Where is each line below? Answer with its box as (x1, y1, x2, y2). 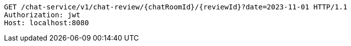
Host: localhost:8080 (4, 19, 89, 27)
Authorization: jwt (4, 11, 80, 19)
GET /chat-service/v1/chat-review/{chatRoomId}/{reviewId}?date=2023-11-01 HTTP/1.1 (4, 3, 347, 11)
